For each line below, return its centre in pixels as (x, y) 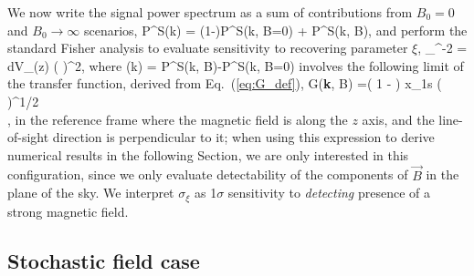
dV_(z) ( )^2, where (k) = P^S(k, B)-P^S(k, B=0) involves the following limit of (236, 65)
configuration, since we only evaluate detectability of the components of (208, 174)
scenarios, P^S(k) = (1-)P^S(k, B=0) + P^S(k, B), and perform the (275, 30)
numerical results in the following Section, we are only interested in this (208, 154)
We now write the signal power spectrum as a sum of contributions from (210, 12)
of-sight (28, 137)
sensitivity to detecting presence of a (329, 193)
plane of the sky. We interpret (91, 193)
